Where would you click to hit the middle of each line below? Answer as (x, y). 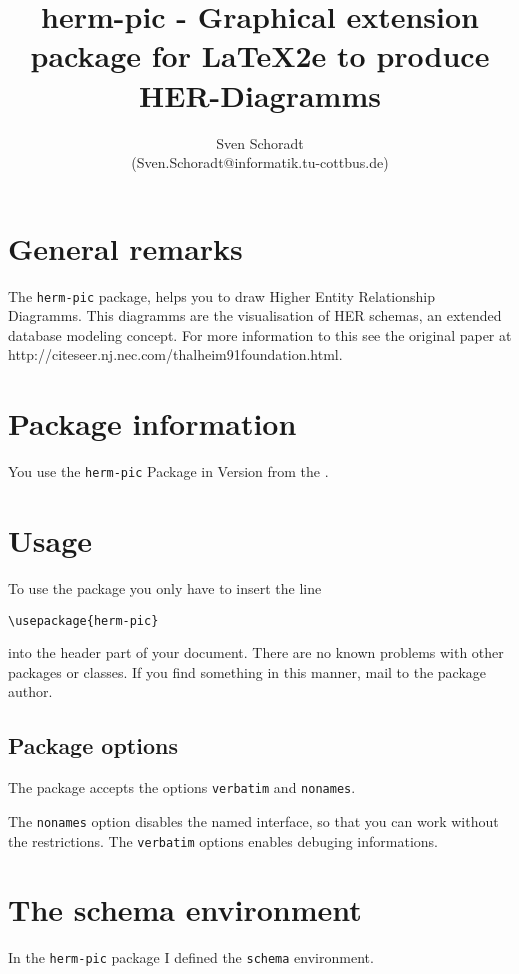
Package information (152, 423)
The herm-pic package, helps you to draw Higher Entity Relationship (221, 295)
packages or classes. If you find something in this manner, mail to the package (247, 671)
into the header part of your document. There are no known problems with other (256, 652)
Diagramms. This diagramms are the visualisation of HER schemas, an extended (255, 315)
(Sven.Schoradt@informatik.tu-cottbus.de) (260, 162)
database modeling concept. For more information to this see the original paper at (260, 334)
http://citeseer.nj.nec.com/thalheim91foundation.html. (175, 354)
